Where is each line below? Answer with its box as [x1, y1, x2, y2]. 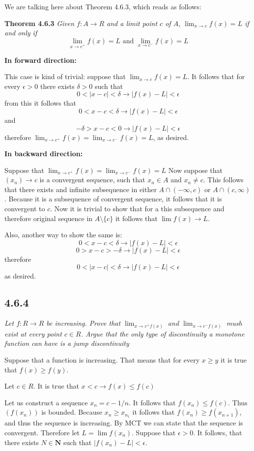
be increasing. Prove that [46, 318, 121, 328]
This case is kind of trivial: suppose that [4, 71, 126, 82]
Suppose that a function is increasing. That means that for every [4, 354, 200, 365]
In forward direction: [4, 55, 77, 65]
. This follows [203, 174, 244, 185]
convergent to [4, 203, 45, 214]
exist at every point [4, 328, 62, 338]
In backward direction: [4, 148, 83, 159]
